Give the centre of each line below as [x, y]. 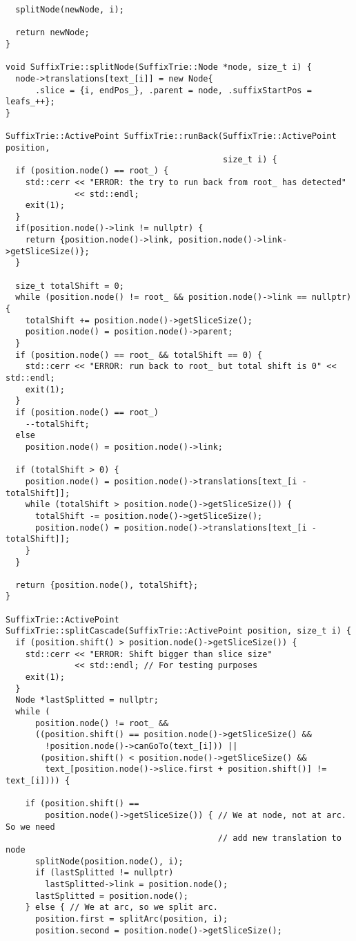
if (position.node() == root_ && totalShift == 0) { [139, 355]
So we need [30, 827]
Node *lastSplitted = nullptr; [87, 700]
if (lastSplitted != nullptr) [104, 873]
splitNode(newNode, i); [70, 10]
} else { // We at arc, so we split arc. [121, 907]
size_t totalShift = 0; [70, 286]
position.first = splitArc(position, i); [131, 919]
